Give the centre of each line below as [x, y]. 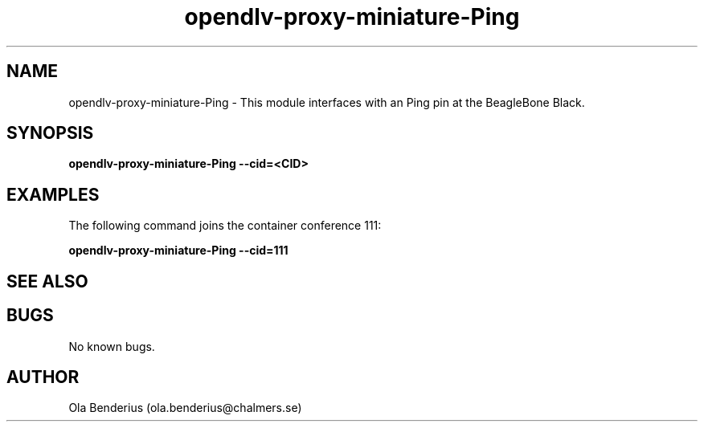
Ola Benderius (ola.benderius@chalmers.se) [185, 408]
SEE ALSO [47, 281]
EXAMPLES [53, 194]
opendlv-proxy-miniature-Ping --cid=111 [178, 251]
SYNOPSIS [50, 133]
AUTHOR [43, 377]
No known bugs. [112, 346]
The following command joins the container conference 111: [225, 226]
